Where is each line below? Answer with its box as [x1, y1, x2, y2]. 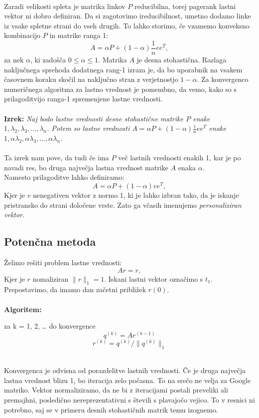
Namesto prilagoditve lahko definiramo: [4, 172, 125, 182]
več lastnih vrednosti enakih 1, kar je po [118, 152, 241, 163]
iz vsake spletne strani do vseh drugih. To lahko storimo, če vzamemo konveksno [4, 20, 250, 30]
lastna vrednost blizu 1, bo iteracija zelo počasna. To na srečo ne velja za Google [4, 375, 251, 385]
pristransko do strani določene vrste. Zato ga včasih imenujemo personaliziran [4, 199, 242, 210]
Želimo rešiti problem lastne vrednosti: [4, 257, 122, 268]
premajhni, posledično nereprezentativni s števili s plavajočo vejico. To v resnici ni [4, 395, 255, 405]
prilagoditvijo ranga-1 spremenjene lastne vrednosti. [4, 93, 163, 104]
